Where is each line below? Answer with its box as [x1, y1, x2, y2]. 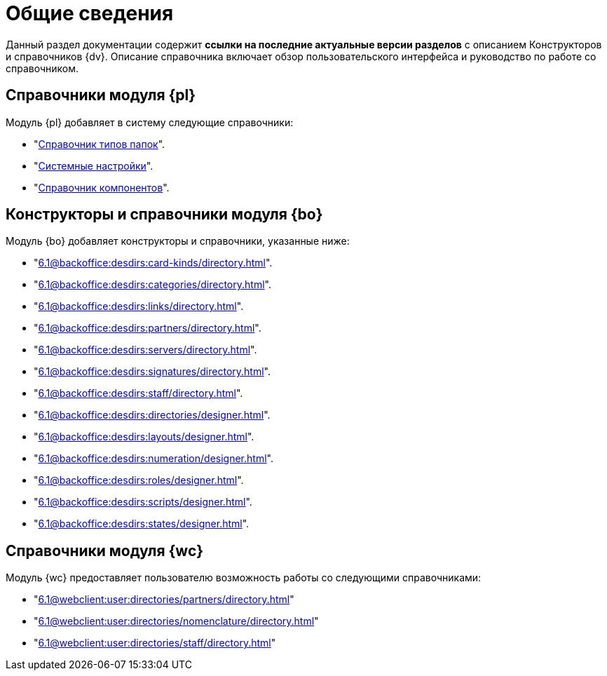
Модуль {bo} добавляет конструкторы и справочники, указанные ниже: [6, 235, 350, 248]
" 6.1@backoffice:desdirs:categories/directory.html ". [34, 278, 271, 291]
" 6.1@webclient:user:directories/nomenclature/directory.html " [34, 615, 319, 628]
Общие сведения [6, 1, 174, 25]
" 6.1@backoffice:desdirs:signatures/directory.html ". [34, 365, 271, 378]
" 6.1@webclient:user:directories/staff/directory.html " [34, 637, 276, 649]
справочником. [6, 62, 79, 74]
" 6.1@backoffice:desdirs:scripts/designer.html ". [34, 496, 252, 508]
